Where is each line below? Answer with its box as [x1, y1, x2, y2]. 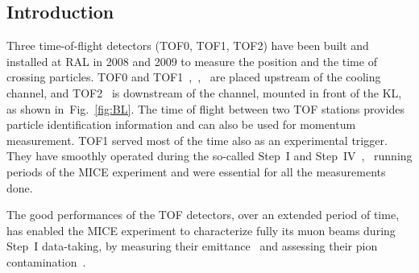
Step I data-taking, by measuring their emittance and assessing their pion [6, 238, 378, 254]
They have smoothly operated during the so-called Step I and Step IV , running [6, 147, 413, 164]
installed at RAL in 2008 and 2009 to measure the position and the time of [6, 52, 377, 69]
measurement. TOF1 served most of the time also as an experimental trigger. [6, 131, 388, 148]
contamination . [6, 253, 86, 270]
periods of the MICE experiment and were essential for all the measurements [6, 163, 386, 180]
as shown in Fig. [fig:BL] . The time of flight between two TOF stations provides [6, 100, 404, 117]
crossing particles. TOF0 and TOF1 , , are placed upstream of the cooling [6, 68, 381, 85]
